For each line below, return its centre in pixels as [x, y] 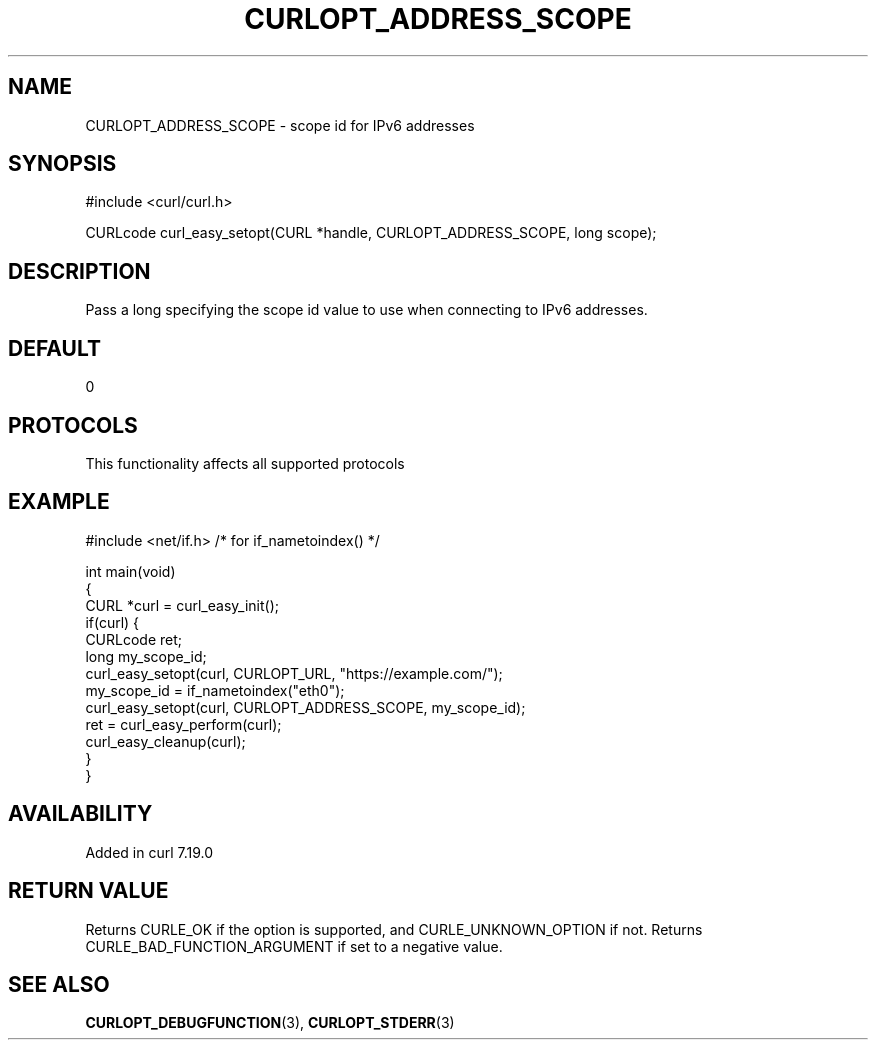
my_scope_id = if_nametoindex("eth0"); [215, 690]
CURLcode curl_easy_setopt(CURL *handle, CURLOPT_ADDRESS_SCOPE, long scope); [371, 233]
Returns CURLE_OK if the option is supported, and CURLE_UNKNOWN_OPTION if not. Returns [394, 929]
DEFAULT [54, 348]
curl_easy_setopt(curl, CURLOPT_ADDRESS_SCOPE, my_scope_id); [305, 707]
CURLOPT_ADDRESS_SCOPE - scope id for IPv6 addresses [280, 125]
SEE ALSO [59, 984]
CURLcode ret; [134, 639]
